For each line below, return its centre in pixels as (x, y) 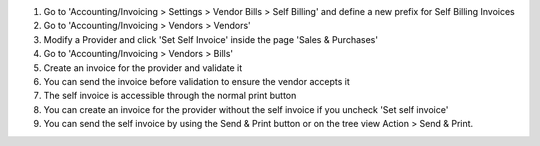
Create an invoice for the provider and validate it (143, 67)
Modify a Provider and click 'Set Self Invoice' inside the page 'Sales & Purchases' (211, 39)
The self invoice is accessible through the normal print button (170, 96)
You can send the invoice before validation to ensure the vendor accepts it (196, 81)
